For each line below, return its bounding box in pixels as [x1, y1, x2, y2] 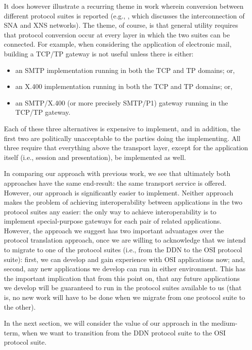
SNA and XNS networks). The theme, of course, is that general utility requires [4, 20, 238, 30]
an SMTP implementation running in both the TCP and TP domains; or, [15, 65, 235, 75]
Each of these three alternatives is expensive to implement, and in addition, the [4, 123, 241, 133]
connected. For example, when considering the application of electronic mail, [4, 39, 232, 49]
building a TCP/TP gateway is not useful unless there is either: [4, 48, 194, 58]
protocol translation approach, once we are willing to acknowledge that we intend [4, 235, 246, 245]
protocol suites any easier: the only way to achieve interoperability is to [4, 206, 217, 216]
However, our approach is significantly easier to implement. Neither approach [4, 187, 234, 197]
